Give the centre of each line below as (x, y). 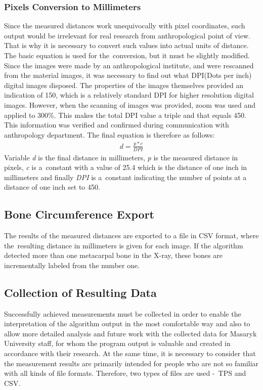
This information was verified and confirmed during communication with (117, 125)
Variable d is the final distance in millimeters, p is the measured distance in (121, 157)
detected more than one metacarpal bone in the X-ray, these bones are (113, 255)
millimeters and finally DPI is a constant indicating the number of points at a (125, 177)
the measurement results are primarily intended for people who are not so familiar (131, 363)
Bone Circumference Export (79, 214)
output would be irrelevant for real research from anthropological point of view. (127, 35)
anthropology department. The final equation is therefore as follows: (109, 134)
